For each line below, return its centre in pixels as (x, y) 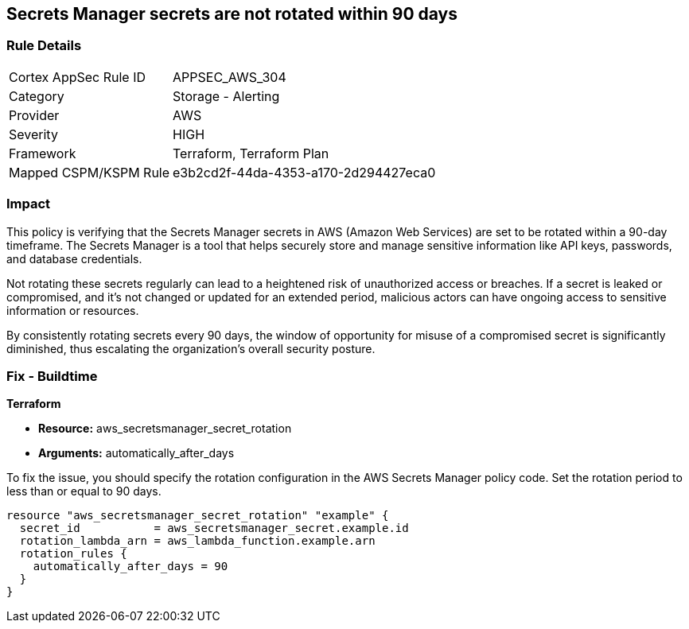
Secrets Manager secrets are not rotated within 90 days (232, 14)
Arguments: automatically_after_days (136, 453)
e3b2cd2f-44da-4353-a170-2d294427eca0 (304, 172)
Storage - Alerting (226, 96)
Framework (43, 153)
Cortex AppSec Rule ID (78, 77)
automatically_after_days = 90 (130, 567)
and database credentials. (74, 258)
